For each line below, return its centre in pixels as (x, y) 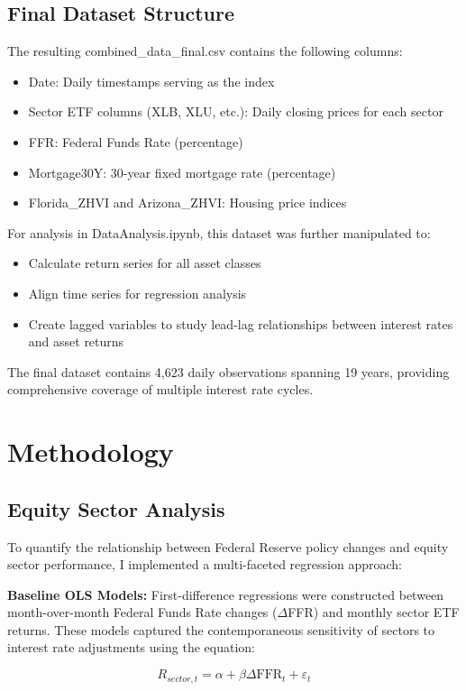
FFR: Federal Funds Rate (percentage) (136, 141)
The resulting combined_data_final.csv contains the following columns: (205, 51)
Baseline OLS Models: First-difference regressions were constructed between (226, 594)
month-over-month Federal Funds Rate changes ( (142, 612)
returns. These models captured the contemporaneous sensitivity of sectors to (221, 629)
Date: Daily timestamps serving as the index (151, 81)
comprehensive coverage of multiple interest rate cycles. (160, 389)
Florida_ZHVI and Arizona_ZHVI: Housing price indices (187, 203)
